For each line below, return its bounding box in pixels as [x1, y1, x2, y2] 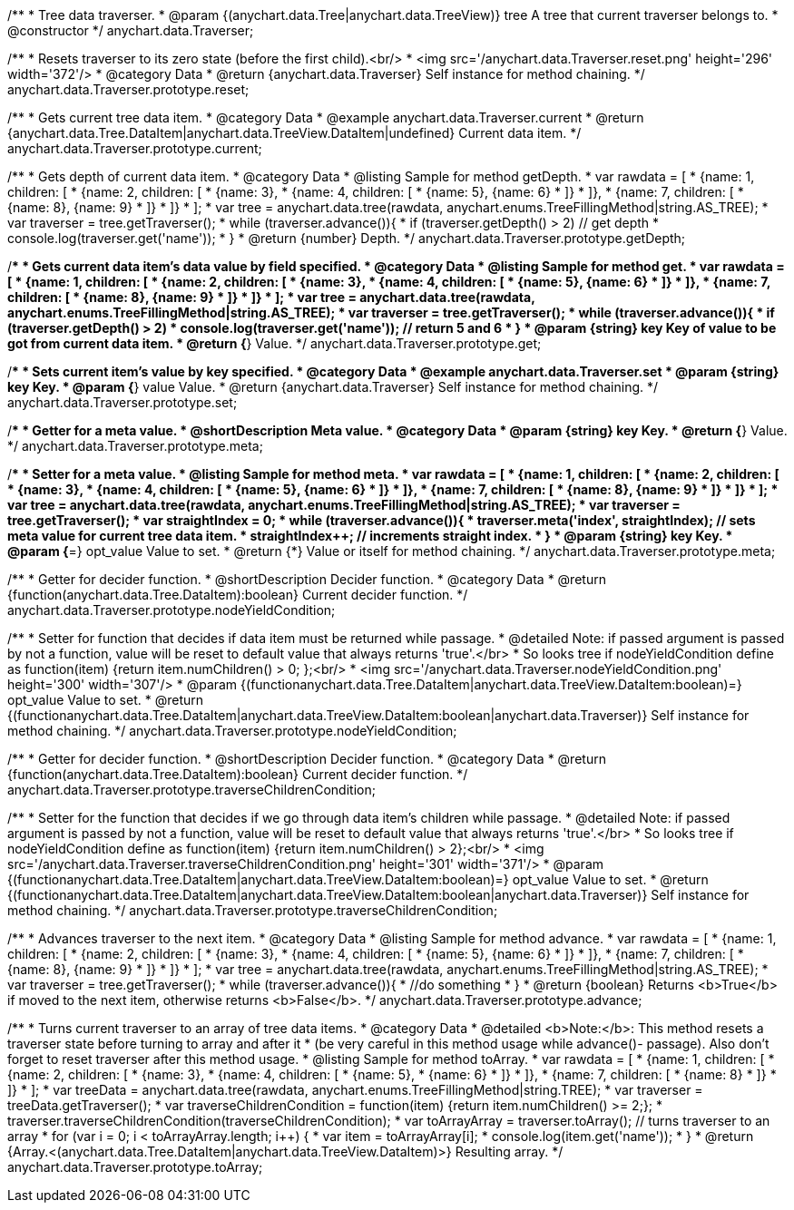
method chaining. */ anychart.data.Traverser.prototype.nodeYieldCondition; [7, 723, 457, 738]
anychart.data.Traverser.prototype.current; [7, 141, 262, 156]
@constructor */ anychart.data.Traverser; [7, 23, 254, 38]
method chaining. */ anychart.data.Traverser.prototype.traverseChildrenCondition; [7, 903, 498, 918]
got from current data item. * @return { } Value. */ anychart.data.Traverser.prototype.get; [7, 336, 542, 351]
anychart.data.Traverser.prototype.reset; [7, 82, 250, 97]
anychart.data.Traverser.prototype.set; [7, 395, 238, 410]
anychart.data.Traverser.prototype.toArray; [7, 1159, 263, 1175]
